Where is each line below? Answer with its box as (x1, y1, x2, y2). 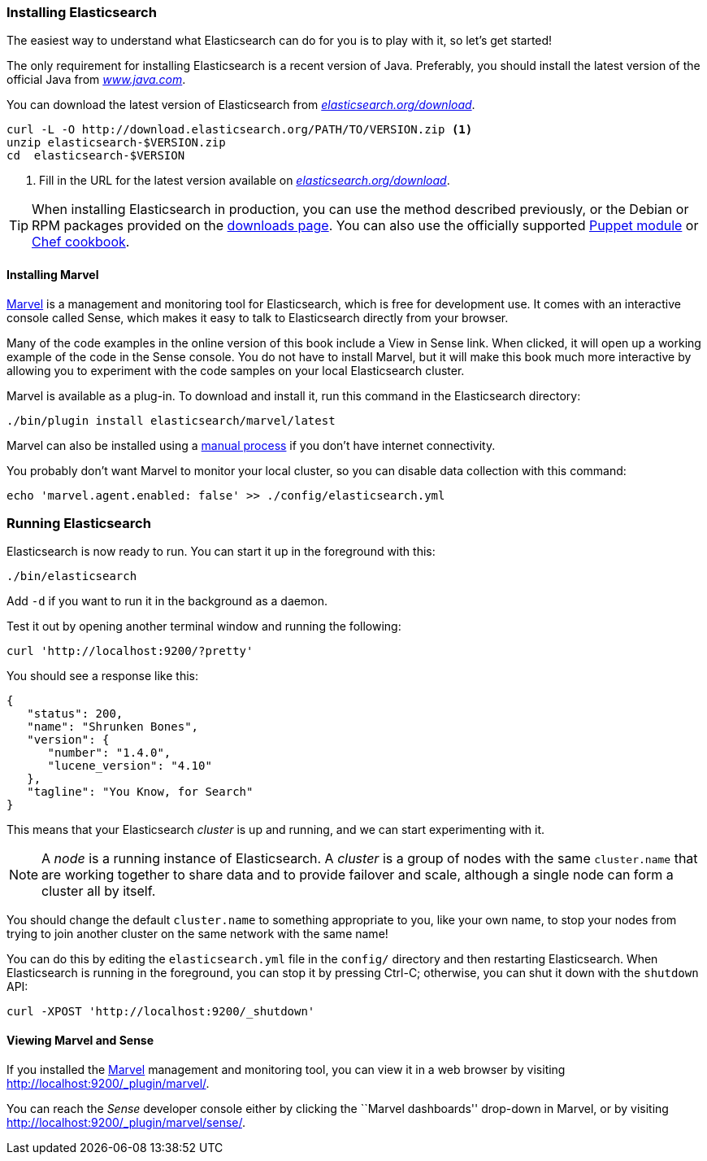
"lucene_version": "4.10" (47, 759, 212, 773)
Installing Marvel (7, 267, 99, 282)
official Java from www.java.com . (7, 72, 186, 87)
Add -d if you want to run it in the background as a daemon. (7, 594, 327, 609)
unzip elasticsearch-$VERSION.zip (7, 136, 226, 150)
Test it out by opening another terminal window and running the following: (7, 619, 401, 634)
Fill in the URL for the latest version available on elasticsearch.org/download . (39, 173, 450, 188)
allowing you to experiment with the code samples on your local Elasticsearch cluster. (7, 363, 465, 378)
